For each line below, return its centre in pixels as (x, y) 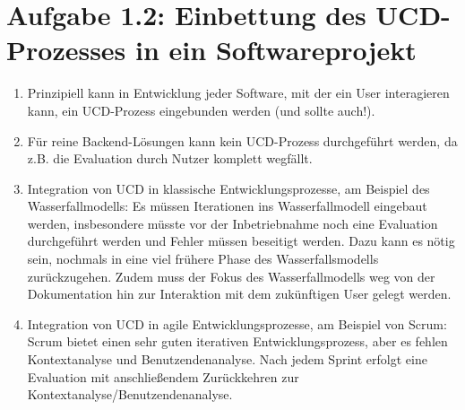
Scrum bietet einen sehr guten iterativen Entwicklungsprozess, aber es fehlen (237, 341)
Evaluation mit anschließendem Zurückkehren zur (163, 376)
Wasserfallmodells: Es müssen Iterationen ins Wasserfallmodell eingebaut (227, 206)
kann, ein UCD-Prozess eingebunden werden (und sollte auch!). (201, 110)
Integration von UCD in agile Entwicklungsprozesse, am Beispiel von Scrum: (237, 323)
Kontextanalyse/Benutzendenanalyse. (130, 394)
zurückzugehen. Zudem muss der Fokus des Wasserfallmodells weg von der (231, 276)
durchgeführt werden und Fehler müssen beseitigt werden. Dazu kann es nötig (241, 241)
